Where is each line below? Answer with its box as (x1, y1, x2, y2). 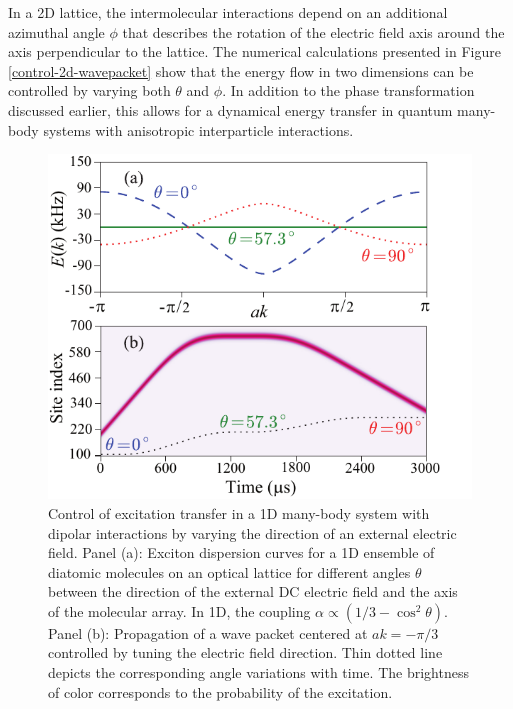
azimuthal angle (8, 21, 105, 42)
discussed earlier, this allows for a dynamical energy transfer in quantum (8, 99, 453, 120)
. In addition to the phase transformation (222, 80, 475, 101)
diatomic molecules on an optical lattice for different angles (48, 561, 411, 582)
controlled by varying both (8, 80, 171, 101)
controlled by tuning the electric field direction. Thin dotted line (48, 642, 443, 663)
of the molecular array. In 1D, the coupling (48, 600, 311, 621)
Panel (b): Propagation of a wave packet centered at (48, 622, 368, 643)
